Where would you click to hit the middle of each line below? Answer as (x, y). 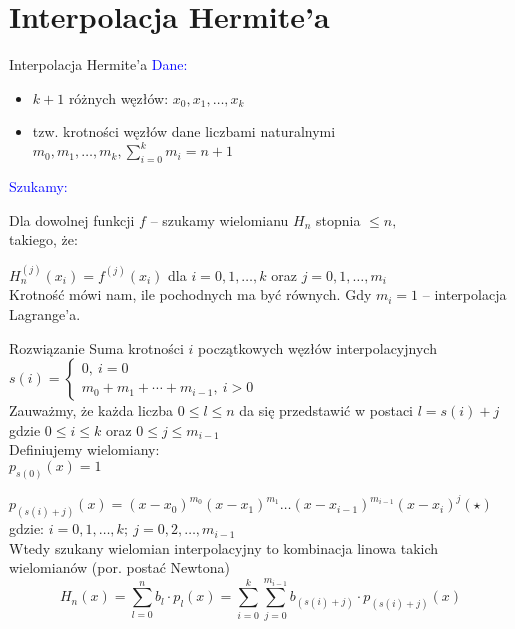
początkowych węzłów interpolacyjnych (317, 347)
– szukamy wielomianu (219, 219)
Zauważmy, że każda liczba (91, 410)
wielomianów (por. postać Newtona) (120, 567)
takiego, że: (43, 239)
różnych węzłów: (118, 97)
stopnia (338, 219)
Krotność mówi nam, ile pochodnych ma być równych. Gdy (190, 294)
